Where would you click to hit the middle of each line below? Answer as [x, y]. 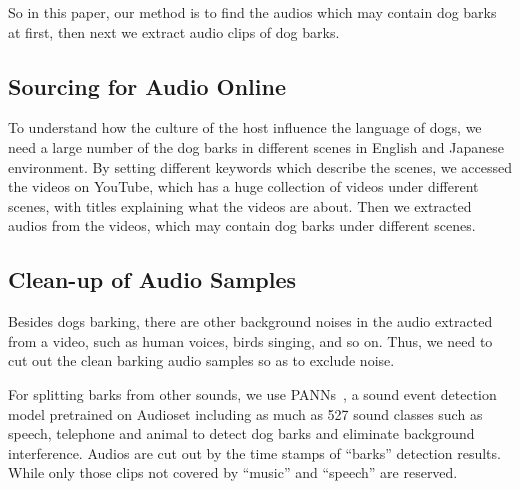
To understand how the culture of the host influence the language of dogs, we [245, 127]
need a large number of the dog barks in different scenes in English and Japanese [256, 146]
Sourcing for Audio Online [147, 85]
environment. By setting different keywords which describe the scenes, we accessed [260, 166]
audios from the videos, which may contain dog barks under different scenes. [242, 225]
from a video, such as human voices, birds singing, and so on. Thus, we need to [250, 340]
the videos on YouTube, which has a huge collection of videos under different [243, 186]
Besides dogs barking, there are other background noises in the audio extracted [250, 321]
